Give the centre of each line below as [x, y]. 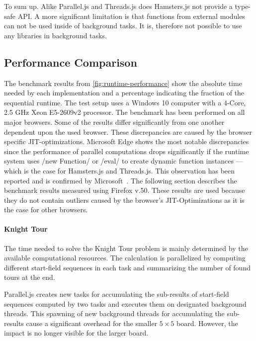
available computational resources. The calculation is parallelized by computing [125, 258]
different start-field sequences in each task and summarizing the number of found [127, 267]
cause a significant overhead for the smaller [92, 323]
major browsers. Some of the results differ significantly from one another [114, 122]
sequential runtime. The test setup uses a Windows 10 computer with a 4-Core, [125, 102]
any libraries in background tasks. [55, 35]
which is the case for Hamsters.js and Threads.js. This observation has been [120, 170]
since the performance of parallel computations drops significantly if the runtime [127, 151]
